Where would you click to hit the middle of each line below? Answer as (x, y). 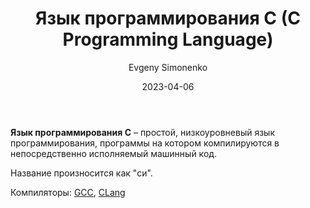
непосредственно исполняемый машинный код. (114, 153)
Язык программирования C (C (168, 18)
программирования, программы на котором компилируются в (145, 143)
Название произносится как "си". (81, 173)
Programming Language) (168, 39)
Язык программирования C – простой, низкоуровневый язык (142, 132)
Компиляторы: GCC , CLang (68, 192)
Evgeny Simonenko (168, 67)
